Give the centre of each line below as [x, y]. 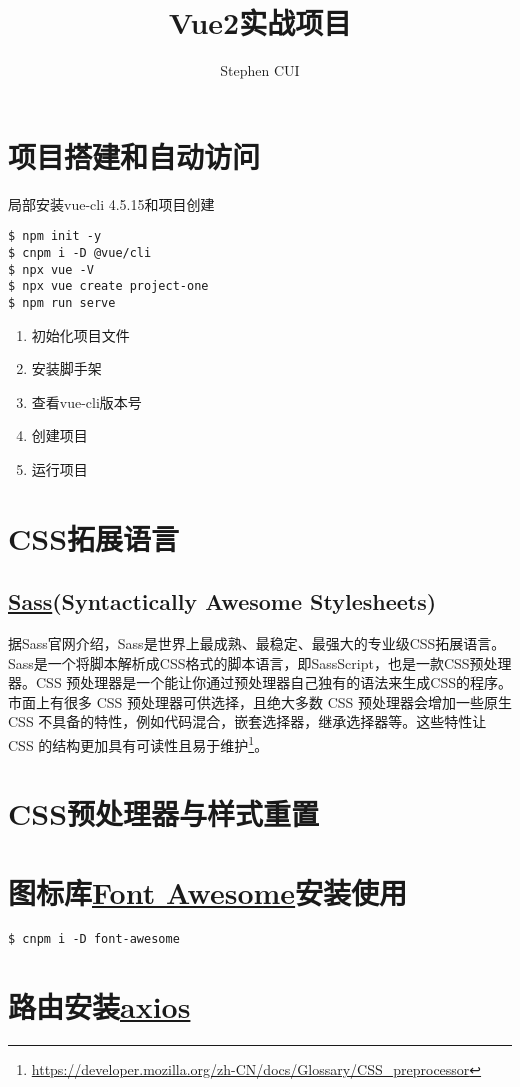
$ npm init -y [55, 236]
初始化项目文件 [80, 334]
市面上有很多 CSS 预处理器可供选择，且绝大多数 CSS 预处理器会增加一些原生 [260, 701]
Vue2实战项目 [260, 22]
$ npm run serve [62, 302]
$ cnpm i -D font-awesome [94, 938]
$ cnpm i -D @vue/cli [80, 252]
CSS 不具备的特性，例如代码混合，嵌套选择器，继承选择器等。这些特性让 [247, 721]
